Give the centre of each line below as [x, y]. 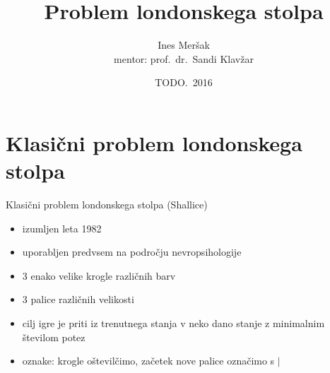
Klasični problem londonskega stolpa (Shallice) [107, 205]
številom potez [54, 337]
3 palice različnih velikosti [78, 299]
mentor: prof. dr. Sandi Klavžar [184, 58]
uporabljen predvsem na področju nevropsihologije [132, 252]
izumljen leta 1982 [62, 228]
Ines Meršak [184, 45]
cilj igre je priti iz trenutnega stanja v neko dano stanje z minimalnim [173, 323]
